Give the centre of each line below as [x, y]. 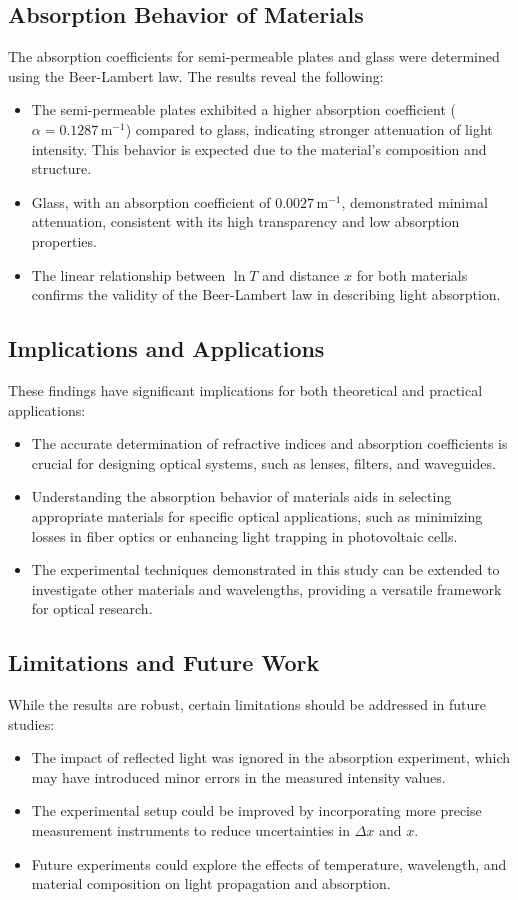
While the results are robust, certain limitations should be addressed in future [247, 704]
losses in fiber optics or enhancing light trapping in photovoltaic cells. [244, 535]
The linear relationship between [128, 274]
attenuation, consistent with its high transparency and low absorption [245, 221]
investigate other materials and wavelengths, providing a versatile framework [266, 588]
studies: [31, 723]
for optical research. [92, 608]
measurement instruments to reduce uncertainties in [190, 830]
